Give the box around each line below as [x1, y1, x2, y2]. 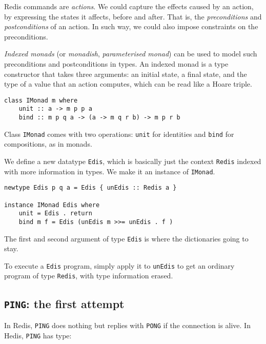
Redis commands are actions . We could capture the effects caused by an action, [4, 1, 254, 11]
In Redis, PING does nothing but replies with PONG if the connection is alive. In [4, 319, 251, 330]
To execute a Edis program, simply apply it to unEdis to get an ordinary [4, 260, 235, 271]
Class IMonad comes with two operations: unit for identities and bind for [4, 128, 234, 139]
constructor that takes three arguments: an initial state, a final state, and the [4, 68, 247, 79]
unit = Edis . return [18, 210, 92, 217]
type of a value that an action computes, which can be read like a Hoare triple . [4, 78, 252, 89]
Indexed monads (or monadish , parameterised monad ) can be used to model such [4, 48, 257, 59]
